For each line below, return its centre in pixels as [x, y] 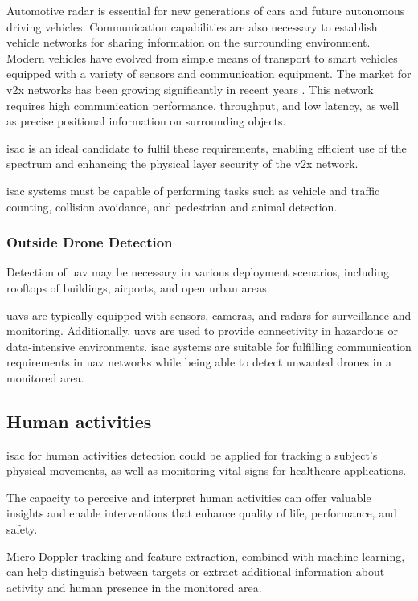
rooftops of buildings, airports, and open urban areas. [138, 287]
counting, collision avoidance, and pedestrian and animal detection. [172, 206]
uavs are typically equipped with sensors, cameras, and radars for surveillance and [209, 315]
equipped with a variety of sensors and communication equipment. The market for [209, 74]
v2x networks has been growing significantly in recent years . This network [190, 89]
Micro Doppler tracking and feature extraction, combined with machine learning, [206, 556]
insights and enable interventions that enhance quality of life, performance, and [202, 513]
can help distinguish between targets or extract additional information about [196, 572]
